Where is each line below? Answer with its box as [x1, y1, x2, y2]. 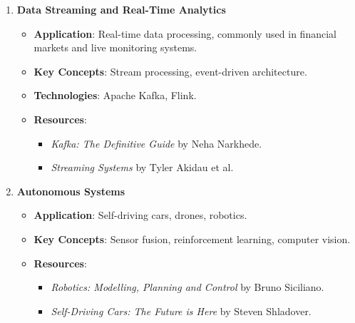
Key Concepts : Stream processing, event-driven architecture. [34, 63, 307, 78]
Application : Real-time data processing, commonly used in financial [34, 26, 336, 41]
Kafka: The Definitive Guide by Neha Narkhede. [51, 135, 262, 150]
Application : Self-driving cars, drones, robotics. [34, 207, 247, 222]
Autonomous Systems [16, 183, 125, 198]
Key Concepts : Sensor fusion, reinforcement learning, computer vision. [34, 231, 351, 246]
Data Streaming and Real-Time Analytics [16, 2, 226, 16]
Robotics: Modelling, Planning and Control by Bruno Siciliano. [51, 280, 324, 294]
